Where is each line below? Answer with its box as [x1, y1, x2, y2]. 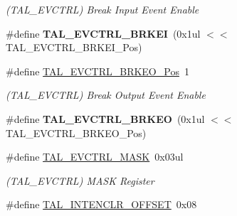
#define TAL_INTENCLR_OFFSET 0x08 [6, 197, 197, 212]
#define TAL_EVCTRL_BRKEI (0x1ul [6, 26, 201, 40]
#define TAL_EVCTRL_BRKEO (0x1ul [6, 111, 205, 126]
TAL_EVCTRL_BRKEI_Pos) [6, 40, 142, 55]
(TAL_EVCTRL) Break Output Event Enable [6, 87, 206, 102]
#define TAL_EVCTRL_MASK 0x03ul [6, 149, 184, 164]
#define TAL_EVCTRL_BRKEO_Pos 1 [6, 63, 189, 78]
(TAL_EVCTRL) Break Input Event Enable [6, 2, 199, 16]
